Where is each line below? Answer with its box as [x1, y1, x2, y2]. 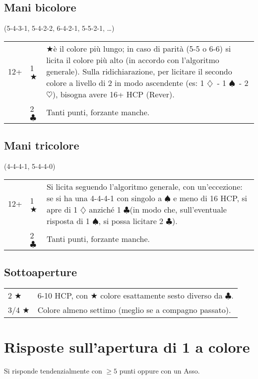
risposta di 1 [46, 215, 90, 227]
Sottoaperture [4, 264, 77, 279]
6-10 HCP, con [37, 289, 88, 301]
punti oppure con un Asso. [119, 365, 200, 376]
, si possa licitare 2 [98, 215, 164, 227]
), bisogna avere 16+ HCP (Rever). [52, 88, 175, 100]
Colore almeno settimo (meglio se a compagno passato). [37, 303, 231, 315]
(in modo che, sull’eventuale [129, 203, 227, 215]
